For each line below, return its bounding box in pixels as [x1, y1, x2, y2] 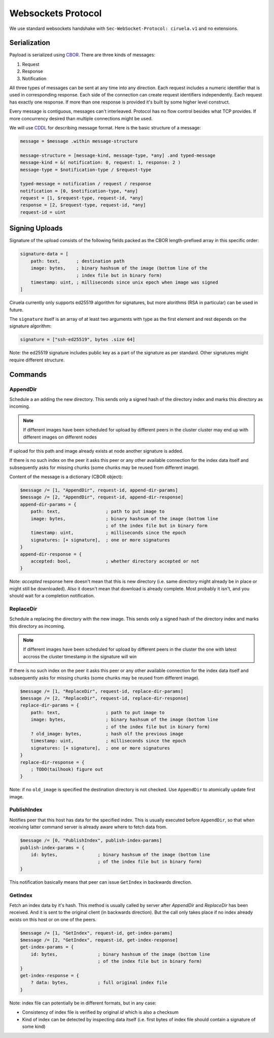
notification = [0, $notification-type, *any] [20, 188, 138, 194]
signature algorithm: [9, 323, 52, 329]
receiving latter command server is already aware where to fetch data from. [9, 824, 167, 830]
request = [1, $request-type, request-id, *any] [20, 195, 144, 201]
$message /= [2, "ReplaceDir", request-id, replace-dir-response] [20, 695, 189, 701]
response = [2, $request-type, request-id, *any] [20, 202, 146, 208]
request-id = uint [20, 209, 66, 215]
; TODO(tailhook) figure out [30, 766, 104, 772]
